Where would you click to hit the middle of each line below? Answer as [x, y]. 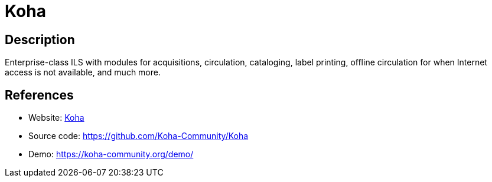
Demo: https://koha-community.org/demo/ [111, 154]
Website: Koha [56, 118]
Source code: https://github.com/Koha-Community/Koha [139, 136]
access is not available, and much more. [83, 72]
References [39, 95]
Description [40, 39]
